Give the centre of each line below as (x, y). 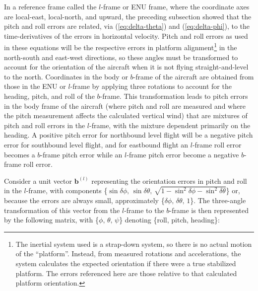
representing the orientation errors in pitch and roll (169, 181)
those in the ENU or (35, 86)
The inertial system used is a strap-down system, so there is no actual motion (134, 244)
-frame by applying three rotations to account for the (151, 86)
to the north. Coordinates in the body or (66, 76)
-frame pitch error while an (81, 154)
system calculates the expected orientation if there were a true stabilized (126, 263)
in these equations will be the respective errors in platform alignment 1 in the (121, 47)
